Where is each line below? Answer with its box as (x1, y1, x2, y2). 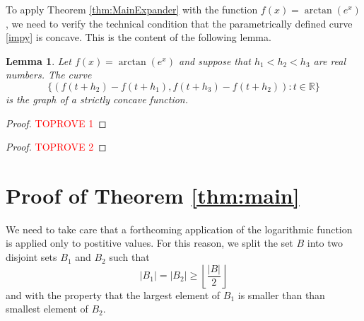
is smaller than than (237, 287, 325, 302)
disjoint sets (6, 250, 57, 264)
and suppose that (178, 53, 251, 68)
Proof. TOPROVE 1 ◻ (6, 115, 107, 130)
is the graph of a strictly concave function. (6, 91, 189, 106)
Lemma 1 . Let (6, 53, 71, 68)
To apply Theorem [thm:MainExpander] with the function (6, 2, 258, 16)
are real (313, 53, 346, 68)
